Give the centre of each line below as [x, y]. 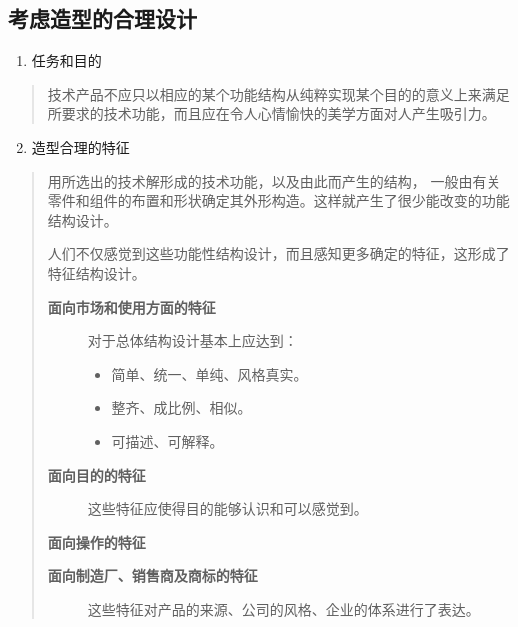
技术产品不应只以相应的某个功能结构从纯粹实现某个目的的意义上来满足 [278, 93]
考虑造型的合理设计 [102, 18]
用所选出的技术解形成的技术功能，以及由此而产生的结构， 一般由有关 [274, 180]
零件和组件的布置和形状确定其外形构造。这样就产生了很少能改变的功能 [278, 200]
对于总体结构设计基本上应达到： [192, 340]
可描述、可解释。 [167, 440]
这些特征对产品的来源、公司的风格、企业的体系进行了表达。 [283, 608]
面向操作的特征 [96, 541]
